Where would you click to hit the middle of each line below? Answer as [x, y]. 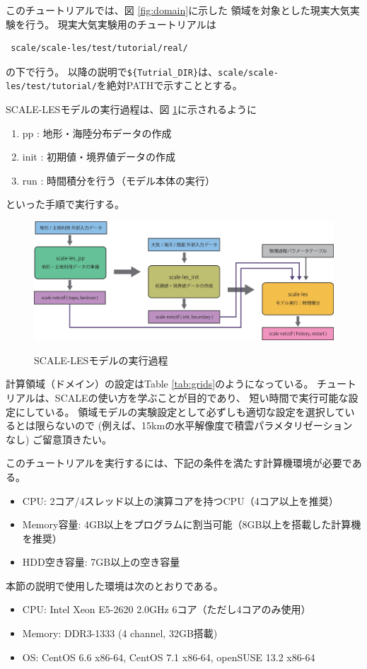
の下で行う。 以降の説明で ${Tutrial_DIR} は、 [112, 71]
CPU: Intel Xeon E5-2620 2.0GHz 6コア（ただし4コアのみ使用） [167, 609]
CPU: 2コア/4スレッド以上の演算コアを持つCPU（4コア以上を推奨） [180, 500]
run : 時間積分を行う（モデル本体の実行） [119, 180]
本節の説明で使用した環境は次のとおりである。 [115, 585]
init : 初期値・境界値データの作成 [99, 157]
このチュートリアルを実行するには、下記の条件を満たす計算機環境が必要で [179, 463]
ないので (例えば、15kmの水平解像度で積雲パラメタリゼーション [204, 425]
